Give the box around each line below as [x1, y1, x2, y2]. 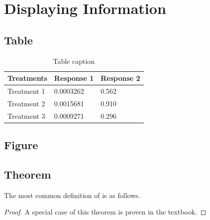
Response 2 [101, 73, 140, 83]
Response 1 [54, 73, 94, 83]
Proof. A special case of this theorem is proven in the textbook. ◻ [4, 207, 207, 217]
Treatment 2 [7, 98, 45, 108]
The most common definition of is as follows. [4, 190, 140, 200]
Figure [4, 137, 38, 153]
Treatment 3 [7, 110, 45, 121]
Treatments [7, 73, 47, 83]
